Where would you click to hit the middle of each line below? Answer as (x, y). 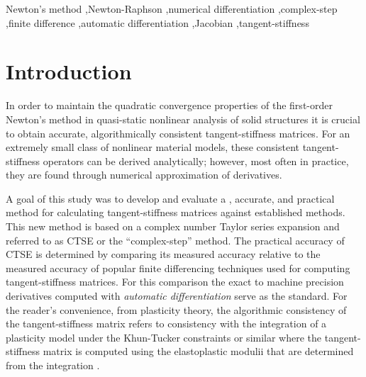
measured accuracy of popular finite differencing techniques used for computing (178, 268)
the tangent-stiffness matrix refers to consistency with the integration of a (166, 323)
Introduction (69, 71)
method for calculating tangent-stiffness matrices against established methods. (176, 212)
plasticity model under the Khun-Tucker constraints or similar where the (164, 337)
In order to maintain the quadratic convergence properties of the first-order (169, 105)
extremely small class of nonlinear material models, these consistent (152, 147)
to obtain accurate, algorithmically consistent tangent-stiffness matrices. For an (178, 133)
